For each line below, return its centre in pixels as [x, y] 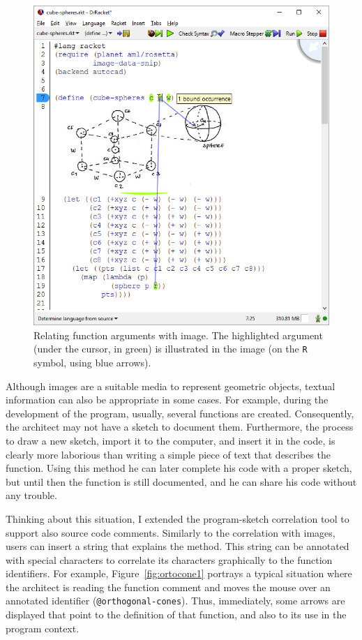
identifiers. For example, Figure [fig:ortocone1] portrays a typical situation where [179, 573]
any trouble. [31, 495]
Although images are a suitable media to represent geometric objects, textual [171, 386]
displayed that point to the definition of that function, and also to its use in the [176, 615]
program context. [43, 628]
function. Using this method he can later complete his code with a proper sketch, [179, 468]
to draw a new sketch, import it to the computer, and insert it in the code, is [171, 440]
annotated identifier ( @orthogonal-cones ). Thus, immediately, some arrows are [175, 601]
